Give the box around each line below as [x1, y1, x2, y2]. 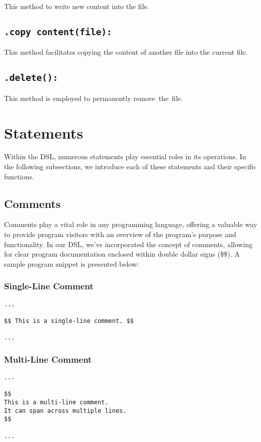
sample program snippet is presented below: [4, 258, 139, 269]
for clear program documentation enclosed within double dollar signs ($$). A [4, 249, 240, 259]
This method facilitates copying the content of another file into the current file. [4, 47, 248, 57]
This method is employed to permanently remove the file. [4, 92, 183, 103]
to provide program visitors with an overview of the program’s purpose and [4, 229, 236, 240]
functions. [4, 171, 34, 181]
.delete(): [4, 72, 58, 83]
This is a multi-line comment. [4, 399, 109, 406]
